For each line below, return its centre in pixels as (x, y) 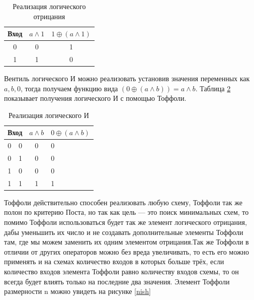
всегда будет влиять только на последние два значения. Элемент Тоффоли (117, 281)
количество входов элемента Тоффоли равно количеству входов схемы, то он (121, 271)
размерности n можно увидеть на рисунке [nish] (77, 291)
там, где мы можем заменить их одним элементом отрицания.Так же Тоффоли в (126, 242)
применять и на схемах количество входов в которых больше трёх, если (114, 261)
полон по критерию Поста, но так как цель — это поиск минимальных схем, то (126, 212)
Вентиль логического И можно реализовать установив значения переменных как (127, 78)
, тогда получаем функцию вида (69, 88)
